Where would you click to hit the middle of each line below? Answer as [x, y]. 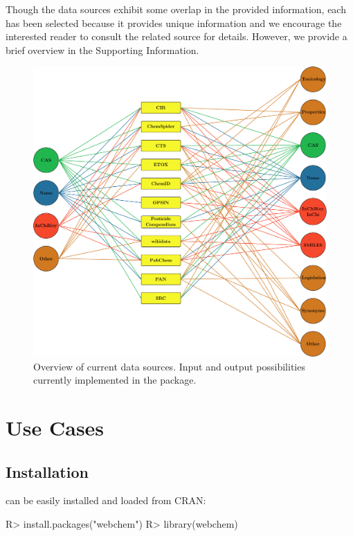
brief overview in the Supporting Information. [102, 50]
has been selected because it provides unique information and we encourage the [174, 23]
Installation [47, 471]
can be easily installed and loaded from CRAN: [106, 500]
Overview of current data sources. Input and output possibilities [169, 366]
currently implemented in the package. [115, 380]
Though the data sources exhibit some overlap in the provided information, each [176, 9]
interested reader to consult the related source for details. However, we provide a [176, 36]
